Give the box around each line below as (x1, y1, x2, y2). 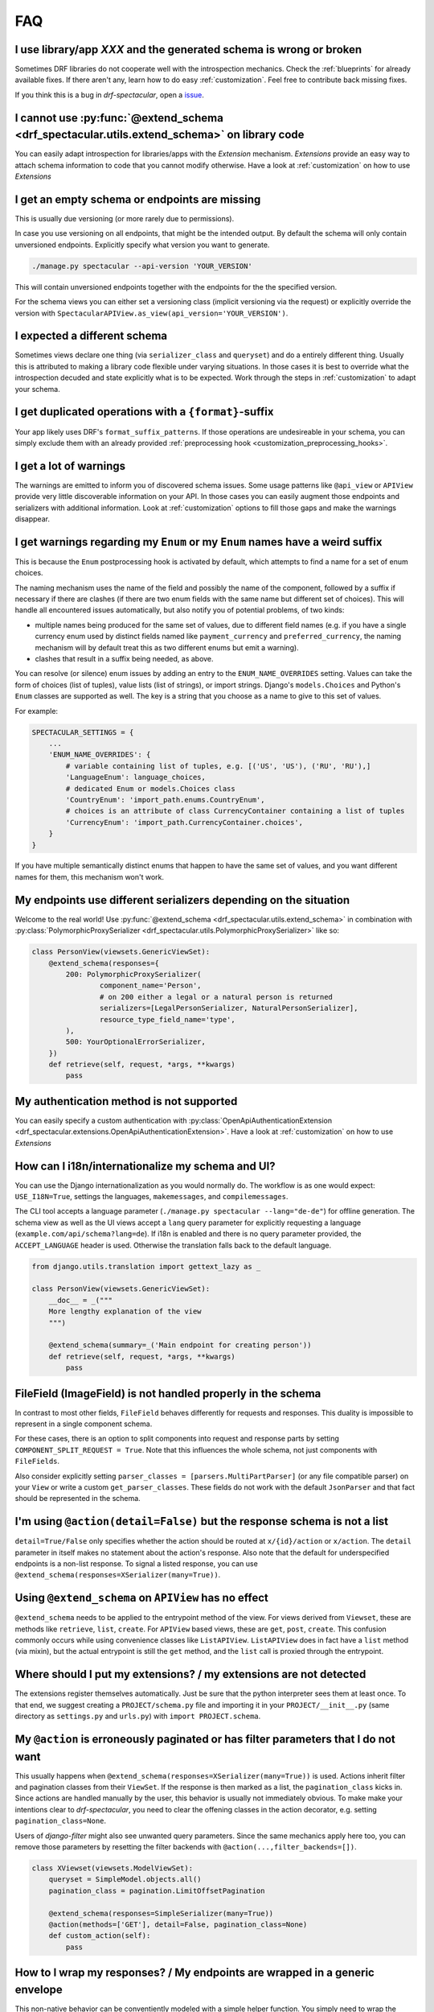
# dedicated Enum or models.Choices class (65, 784, 236, 793)
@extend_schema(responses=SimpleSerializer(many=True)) (48, 1908, 274, 1918)
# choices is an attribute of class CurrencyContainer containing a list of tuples (65, 806, 405, 816)
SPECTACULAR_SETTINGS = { (31, 728, 134, 736)
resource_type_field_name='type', (99, 1015, 236, 1024)
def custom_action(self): (48, 1932, 151, 1940)
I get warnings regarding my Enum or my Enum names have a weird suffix (14, 535, 383, 549)
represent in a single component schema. (14, 1419, 153, 1429)
